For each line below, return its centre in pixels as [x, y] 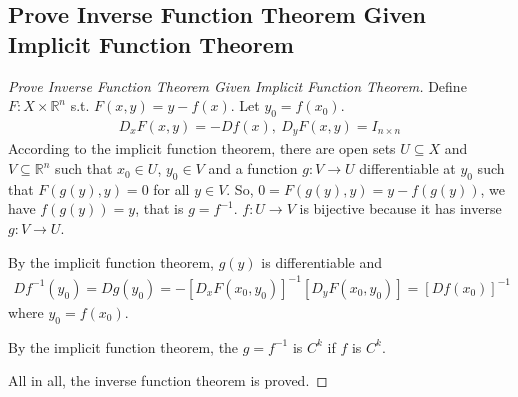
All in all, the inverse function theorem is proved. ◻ [168, 380]
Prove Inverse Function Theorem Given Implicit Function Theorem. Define [237, 85]
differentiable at [407, 168]
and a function [253, 168]
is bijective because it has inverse [400, 208]
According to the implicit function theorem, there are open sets [202, 148]
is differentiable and [322, 261]
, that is [159, 208]
